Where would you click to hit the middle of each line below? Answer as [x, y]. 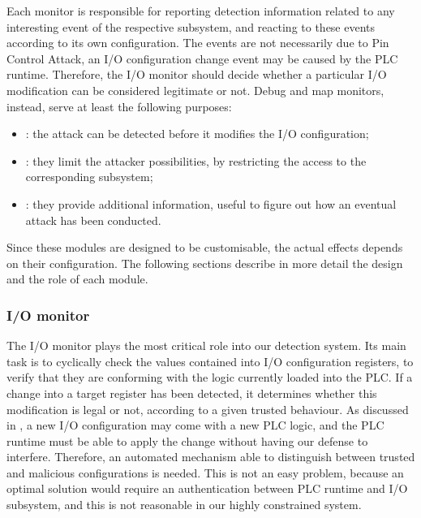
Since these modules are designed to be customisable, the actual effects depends [205, 247]
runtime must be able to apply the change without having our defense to [187, 440]
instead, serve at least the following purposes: [119, 106]
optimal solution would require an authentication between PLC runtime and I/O [207, 488]
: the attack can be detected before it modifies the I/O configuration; [197, 134]
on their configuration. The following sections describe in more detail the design [205, 263]
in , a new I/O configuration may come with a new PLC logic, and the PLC [195, 425]
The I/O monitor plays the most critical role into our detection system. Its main [206, 345]
